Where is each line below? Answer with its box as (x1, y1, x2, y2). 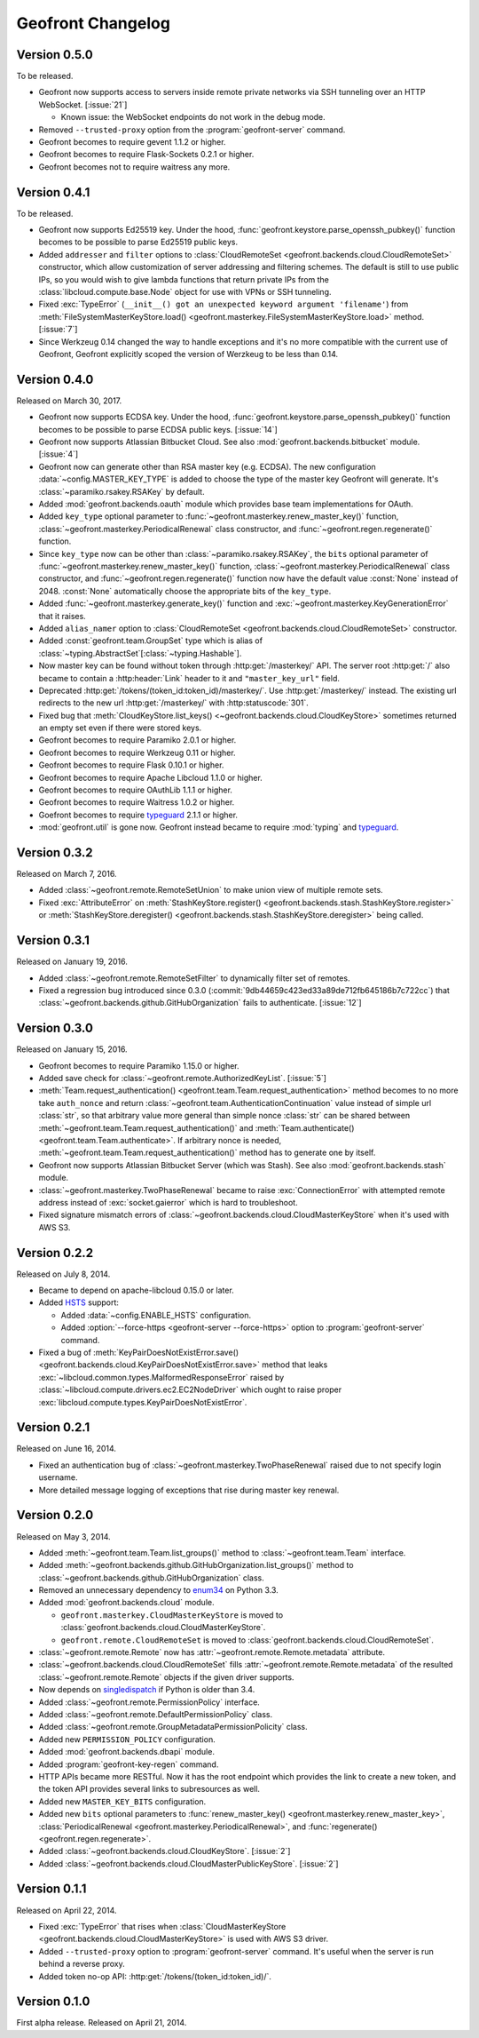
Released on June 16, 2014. (16, 1444, 117, 1454)
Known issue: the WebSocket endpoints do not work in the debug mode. (60, 112, 326, 123)
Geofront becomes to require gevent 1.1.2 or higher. (38, 137, 226, 147)
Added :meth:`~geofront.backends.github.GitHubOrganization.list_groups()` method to (38, 1560, 354, 1571)
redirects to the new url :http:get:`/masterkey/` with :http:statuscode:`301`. (38, 697, 310, 708)
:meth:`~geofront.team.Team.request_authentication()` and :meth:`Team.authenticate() (38, 1122, 355, 1133)
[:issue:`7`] (38, 324, 78, 335)
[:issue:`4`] (38, 449, 79, 459)
